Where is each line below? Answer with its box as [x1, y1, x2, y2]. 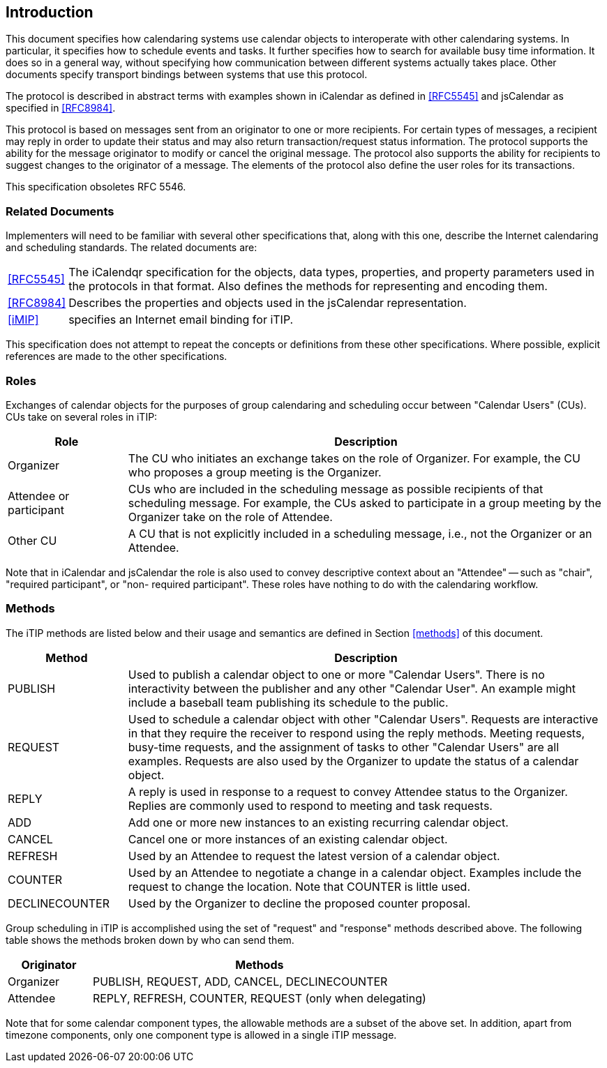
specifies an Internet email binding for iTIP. [68, 313, 294, 327]
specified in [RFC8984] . [6, 102, 116, 114]
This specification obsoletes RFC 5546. [6, 181, 186, 193]
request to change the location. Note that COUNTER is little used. [128, 879, 471, 894]
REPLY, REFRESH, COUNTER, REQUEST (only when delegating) [92, 991, 426, 1005]
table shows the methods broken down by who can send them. [6, 933, 294, 946]
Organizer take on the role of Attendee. [128, 509, 333, 524]
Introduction [6, 3, 93, 21]
